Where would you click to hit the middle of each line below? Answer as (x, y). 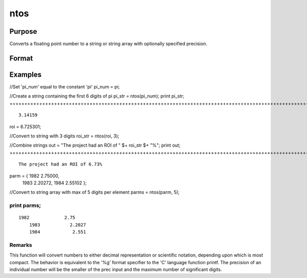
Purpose (23, 31)
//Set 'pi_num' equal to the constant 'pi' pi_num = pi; (65, 86)
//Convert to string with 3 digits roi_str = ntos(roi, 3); (64, 136)
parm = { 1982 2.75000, (35, 176)
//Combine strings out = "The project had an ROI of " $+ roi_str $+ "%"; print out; (95, 145)
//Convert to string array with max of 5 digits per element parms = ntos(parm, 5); (95, 192)
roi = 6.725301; (25, 126)
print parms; (25, 205)
